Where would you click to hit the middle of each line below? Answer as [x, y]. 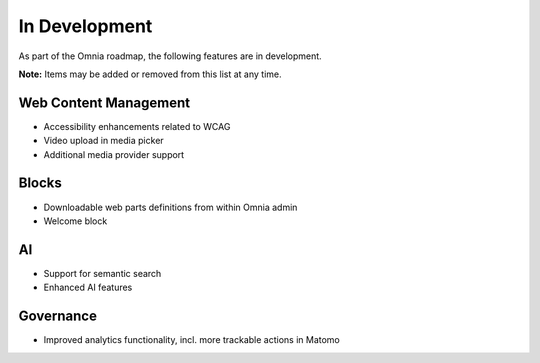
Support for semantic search [102, 273]
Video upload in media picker [103, 141]
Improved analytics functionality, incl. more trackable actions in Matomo [191, 340]
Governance [57, 316]
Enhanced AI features [88, 287]
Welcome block [75, 221]
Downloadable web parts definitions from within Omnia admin [170, 207]
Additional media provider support [114, 154]
